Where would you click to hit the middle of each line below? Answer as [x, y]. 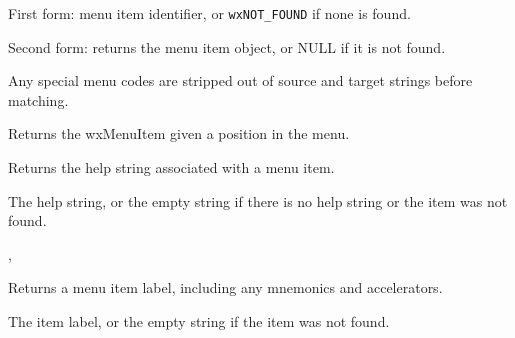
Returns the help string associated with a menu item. [171, 167]
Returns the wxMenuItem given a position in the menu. [179, 133]
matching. [38, 99]
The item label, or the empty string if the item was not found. [199, 321]
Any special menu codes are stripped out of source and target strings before [240, 80]
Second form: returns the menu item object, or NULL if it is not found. [227, 46]
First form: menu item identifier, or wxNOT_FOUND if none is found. [209, 13]
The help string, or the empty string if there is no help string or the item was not [258, 200]
